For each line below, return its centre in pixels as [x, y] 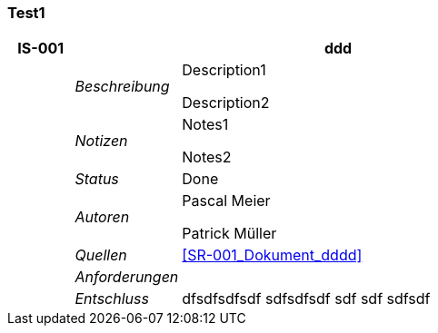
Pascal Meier [226, 201]
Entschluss [112, 299]
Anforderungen [127, 277]
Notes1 [205, 125]
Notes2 [207, 157]
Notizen [101, 141]
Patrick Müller [229, 234]
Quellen [101, 255]
